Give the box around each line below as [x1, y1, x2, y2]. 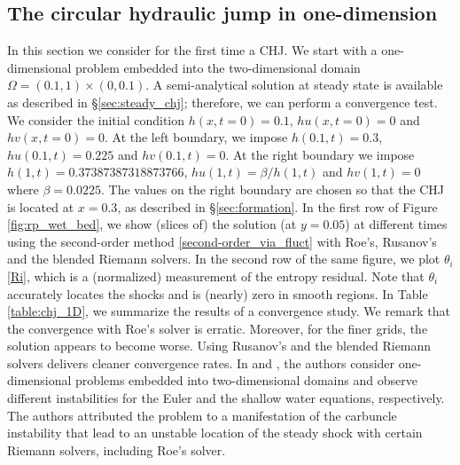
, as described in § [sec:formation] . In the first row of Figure [117, 197, 438, 216]
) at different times [345, 215, 448, 233]
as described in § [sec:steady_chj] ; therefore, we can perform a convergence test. [7, 92, 438, 111]
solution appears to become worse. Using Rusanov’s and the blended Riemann [7, 336, 432, 355]
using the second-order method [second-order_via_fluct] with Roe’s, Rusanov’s [7, 232, 437, 250]
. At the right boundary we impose [225, 145, 415, 163]
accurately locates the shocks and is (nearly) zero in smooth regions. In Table [7, 284, 428, 303]
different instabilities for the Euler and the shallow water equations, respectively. [7, 389, 445, 407]
